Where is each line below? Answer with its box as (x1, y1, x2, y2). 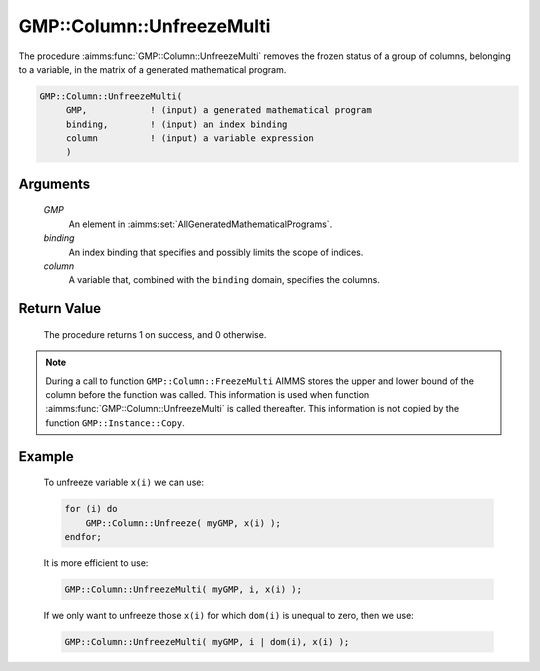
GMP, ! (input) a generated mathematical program (65, 105, 372, 116)
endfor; (64, 531, 102, 542)
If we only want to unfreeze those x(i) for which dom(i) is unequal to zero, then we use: (43, 609, 414, 621)
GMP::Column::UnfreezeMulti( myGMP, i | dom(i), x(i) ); (64, 636, 350, 647)
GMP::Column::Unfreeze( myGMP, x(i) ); (85, 517, 282, 529)
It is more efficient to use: (43, 556, 149, 569)
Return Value (18, 300, 102, 317)
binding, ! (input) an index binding (65, 118, 288, 130)
